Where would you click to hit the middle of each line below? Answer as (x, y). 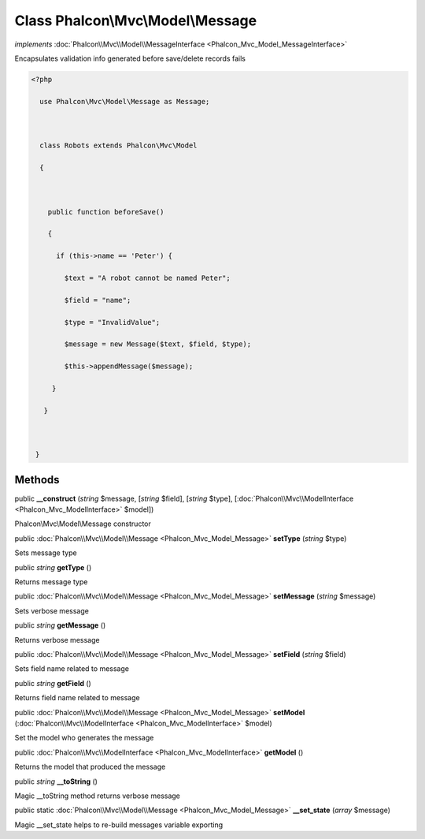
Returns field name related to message (78, 698)
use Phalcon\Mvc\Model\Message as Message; (125, 101)
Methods (37, 480)
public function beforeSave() (106, 212)
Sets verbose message (52, 610)
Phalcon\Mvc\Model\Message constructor (83, 524)
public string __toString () (56, 781)
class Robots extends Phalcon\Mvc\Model (118, 145)
